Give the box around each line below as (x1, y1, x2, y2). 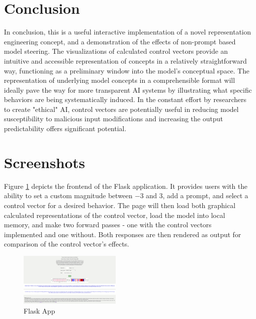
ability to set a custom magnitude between (4, 190, 133, 201)
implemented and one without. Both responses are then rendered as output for (4, 229, 241, 239)
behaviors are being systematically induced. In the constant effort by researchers (4, 94, 247, 105)
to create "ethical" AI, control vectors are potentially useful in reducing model (4, 104, 239, 114)
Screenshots (4, 152, 85, 172)
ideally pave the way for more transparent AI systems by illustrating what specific (4, 84, 252, 95)
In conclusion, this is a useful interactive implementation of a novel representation (4, 27, 251, 37)
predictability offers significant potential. (4, 123, 127, 134)
